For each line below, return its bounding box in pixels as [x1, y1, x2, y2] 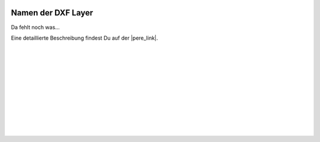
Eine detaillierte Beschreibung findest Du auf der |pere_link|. [11, 34, 158, 41]
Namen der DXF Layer [11, 8, 94, 18]
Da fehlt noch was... [11, 24, 60, 31]
